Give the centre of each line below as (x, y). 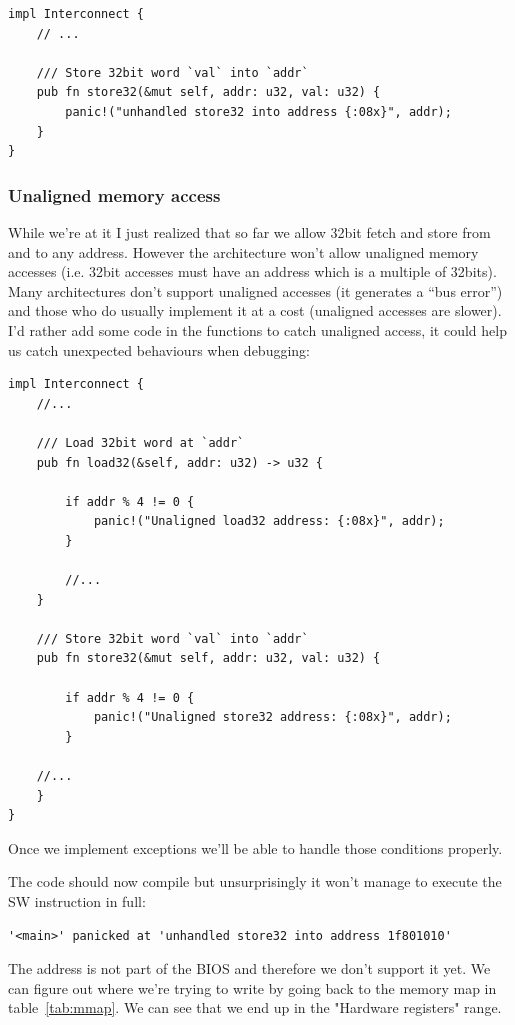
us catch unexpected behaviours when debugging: (159, 349)
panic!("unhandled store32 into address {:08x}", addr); (258, 111)
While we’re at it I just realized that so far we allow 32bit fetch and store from (249, 231)
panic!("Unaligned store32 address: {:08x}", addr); (272, 717)
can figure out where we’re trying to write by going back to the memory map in (252, 987)
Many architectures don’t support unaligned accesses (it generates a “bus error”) (255, 290)
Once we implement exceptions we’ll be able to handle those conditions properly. (255, 847)
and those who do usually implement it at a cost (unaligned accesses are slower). (255, 310)
